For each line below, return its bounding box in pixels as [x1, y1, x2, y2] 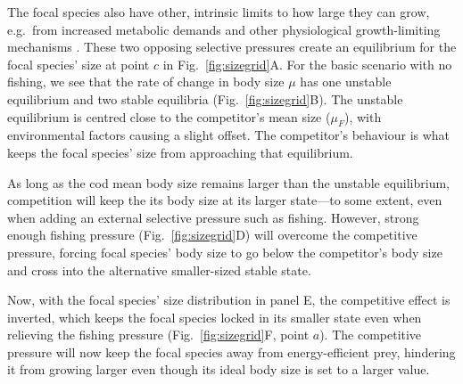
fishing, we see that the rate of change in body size [7, 72, 285, 91]
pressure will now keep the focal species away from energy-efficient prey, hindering [7, 342, 456, 361]
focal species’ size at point [7, 54, 150, 73]
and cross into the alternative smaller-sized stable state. [7, 260, 311, 279]
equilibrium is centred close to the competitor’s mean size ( [7, 107, 331, 126]
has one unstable [300, 72, 392, 91]
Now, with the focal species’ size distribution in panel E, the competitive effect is [7, 290, 451, 309]
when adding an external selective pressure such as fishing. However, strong [7, 208, 419, 226]
